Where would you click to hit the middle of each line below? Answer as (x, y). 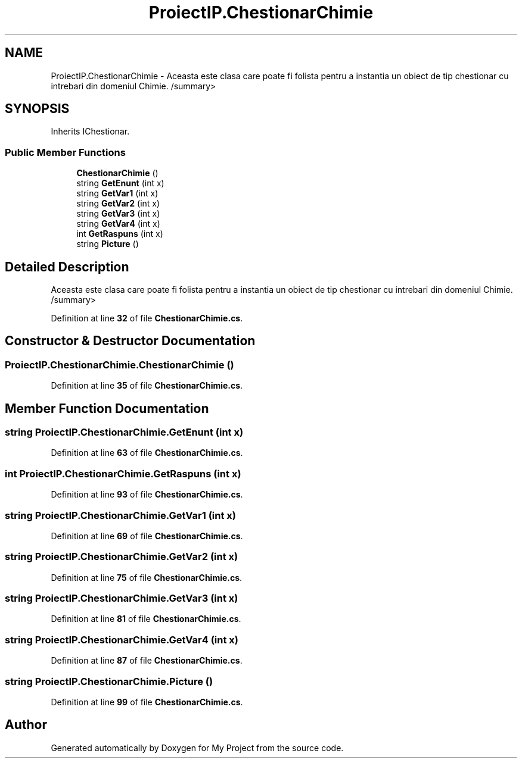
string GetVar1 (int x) (117, 193)
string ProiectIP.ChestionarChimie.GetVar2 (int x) (122, 557)
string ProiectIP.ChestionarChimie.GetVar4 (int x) (122, 640)
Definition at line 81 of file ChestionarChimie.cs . (146, 619)
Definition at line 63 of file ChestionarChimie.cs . (147, 453)
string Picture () (108, 244)
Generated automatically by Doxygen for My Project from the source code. (197, 748)
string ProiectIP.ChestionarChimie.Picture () (109, 681)
